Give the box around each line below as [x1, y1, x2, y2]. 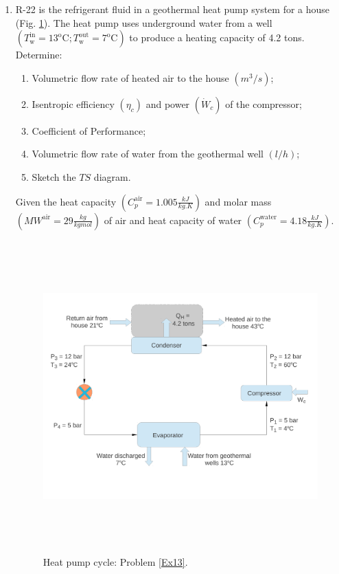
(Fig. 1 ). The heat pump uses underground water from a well [15, 15, 272, 30]
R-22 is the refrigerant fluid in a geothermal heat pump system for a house [15, 2, 330, 16]
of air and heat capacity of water [104, 212, 242, 227]
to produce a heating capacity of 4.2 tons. [129, 30, 305, 45]
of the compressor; [225, 96, 302, 111]
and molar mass [204, 194, 272, 208]
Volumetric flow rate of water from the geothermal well [32, 146, 264, 161]
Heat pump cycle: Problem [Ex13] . [43, 554, 188, 569]
